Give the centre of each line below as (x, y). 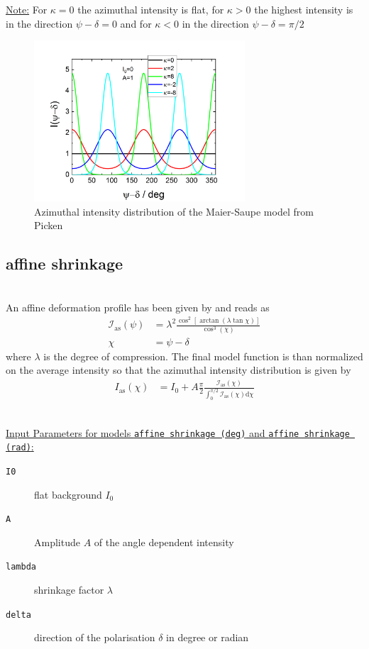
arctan (209, 320)
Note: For (27, 9)
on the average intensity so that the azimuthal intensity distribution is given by (178, 370)
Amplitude (57, 542)
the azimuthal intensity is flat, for (151, 9)
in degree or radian (208, 637)
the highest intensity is (304, 9)
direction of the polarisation (95, 637)
